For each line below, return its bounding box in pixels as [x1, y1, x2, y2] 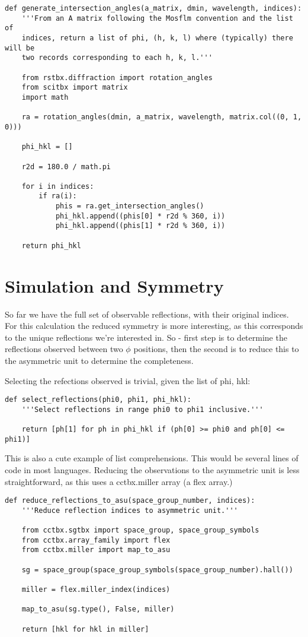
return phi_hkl [21, 241, 81, 250]
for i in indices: [21, 182, 94, 191]
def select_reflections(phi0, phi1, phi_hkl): [5, 395, 191, 404]
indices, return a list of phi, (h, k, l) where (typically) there [21, 33, 293, 42]
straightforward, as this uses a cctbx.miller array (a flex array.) [5, 475, 233, 487]
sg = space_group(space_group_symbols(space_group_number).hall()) [21, 565, 293, 574]
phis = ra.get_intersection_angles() [55, 202, 204, 211]
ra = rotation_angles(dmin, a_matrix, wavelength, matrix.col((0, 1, [21, 113, 302, 122]
